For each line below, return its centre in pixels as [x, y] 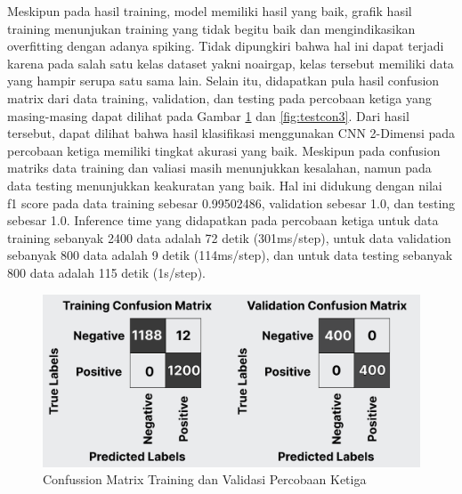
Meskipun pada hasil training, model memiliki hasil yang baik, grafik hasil [210, 11]
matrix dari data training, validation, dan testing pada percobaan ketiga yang [219, 97]
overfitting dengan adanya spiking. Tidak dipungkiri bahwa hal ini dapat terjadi [226, 46]
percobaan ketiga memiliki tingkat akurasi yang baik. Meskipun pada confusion [224, 150]
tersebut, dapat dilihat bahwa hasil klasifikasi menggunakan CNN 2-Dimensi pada [231, 133]
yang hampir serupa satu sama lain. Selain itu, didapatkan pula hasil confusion [223, 81]
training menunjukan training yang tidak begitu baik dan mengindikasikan [211, 28]
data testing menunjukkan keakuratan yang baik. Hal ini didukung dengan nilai [225, 185]
